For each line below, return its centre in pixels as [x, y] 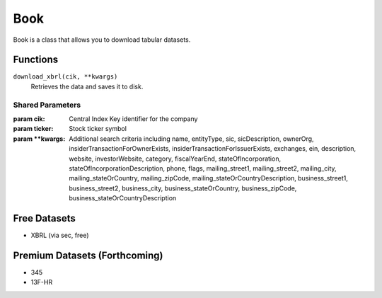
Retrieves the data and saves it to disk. [87, 86]
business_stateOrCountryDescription [123, 198]
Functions [36, 60]
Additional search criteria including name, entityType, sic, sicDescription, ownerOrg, [191, 139]
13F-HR [42, 282]
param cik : [29, 119]
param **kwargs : [39, 139]
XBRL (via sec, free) [60, 235]
